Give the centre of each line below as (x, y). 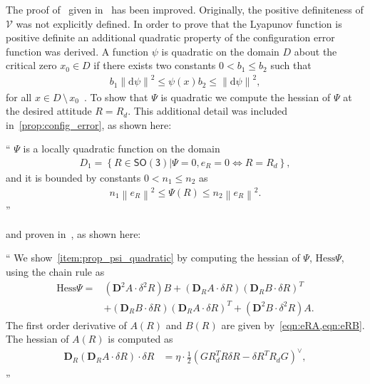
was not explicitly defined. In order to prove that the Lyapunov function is (179, 23)
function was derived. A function (77, 51)
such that (291, 65)
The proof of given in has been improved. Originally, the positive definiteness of (185, 9)
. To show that (116, 97)
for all (19, 97)
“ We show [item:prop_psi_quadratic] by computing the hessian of (153, 258)
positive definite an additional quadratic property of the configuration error (170, 37)
